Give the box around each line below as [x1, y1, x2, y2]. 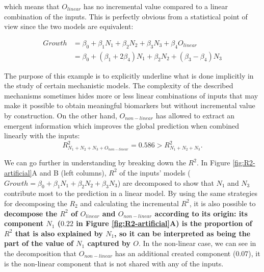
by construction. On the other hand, [4, 110, 117, 121]
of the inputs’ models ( [119, 167, 191, 178]
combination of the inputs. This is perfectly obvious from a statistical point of [4, 11, 248, 21]
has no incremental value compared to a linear [83, 1, 228, 11]
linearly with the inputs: [4, 130, 80, 141]
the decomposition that [4, 248, 77, 258]
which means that [4, 1, 60, 11]
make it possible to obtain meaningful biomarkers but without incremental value [4, 100, 255, 111]
